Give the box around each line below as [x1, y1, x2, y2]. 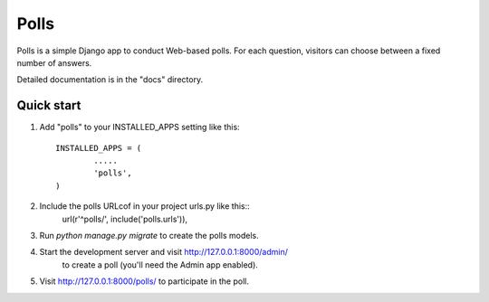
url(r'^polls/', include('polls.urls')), [62, 213, 188, 224]
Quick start [16, 98, 81, 113]
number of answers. [16, 57, 92, 68]
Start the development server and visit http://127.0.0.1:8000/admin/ [39, 247, 289, 258]
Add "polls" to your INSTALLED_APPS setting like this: [39, 122, 240, 133]
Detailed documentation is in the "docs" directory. [16, 74, 204, 85]
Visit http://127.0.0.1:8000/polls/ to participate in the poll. [39, 276, 249, 287]
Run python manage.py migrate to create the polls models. [39, 230, 259, 241]
